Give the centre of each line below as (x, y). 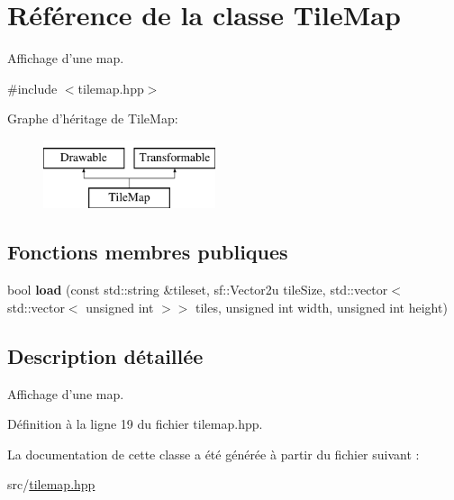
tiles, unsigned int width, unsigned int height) (322, 307)
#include (32, 88)
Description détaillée (105, 355)
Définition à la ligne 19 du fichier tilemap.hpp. (135, 424)
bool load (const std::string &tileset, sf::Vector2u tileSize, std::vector (198, 290)
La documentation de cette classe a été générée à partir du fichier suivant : (213, 454)
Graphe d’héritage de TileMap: (93, 118)
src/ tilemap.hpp (51, 484)
